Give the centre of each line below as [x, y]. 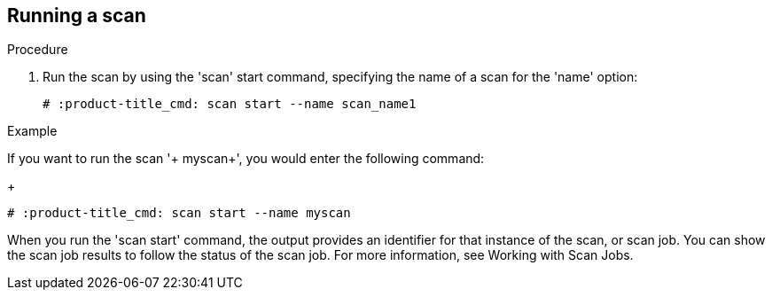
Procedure [38, 50]
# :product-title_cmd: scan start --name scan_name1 [230, 104]
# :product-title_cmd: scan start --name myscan [179, 213]
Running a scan [77, 16]
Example [32, 131]
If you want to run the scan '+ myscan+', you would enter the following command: [246, 159]
